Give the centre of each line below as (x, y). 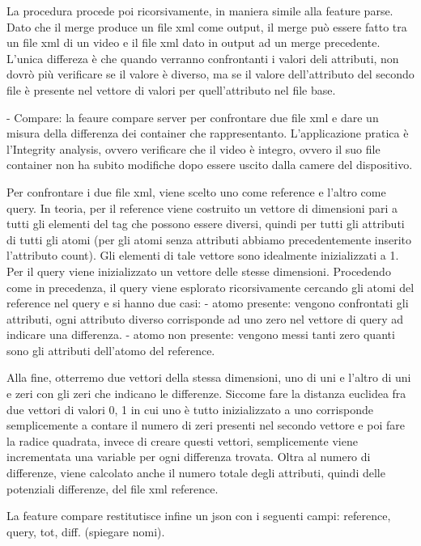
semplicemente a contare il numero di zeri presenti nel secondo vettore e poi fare (206, 425)
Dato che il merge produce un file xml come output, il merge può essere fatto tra (207, 26)
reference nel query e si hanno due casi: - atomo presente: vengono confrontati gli (208, 303)
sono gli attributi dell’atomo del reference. (111, 350)
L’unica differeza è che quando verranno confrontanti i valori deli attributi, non (203, 58)
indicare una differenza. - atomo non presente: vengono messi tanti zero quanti (201, 334)
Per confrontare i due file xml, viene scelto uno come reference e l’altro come (196, 191)
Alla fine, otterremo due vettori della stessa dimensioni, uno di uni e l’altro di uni (209, 377)
